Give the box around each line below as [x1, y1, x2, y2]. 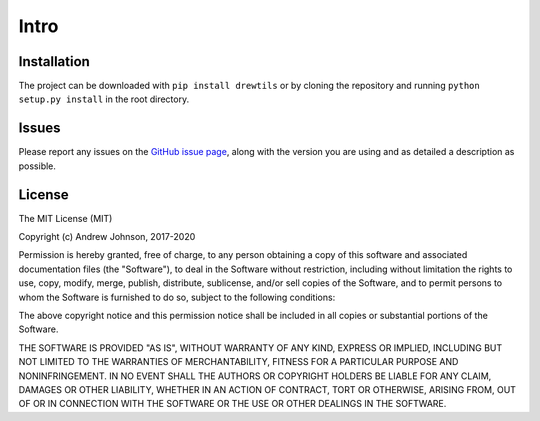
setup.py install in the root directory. [18, 93, 190, 105]
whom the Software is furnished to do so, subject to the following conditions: [18, 291, 336, 303]
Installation [18, 53, 90, 70]
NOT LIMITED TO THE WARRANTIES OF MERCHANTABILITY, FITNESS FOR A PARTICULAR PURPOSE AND [18, 356, 459, 368]
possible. [18, 160, 57, 172]
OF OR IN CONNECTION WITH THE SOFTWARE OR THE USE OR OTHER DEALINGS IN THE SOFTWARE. [18, 398, 447, 410]
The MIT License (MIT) [18, 212, 113, 224]
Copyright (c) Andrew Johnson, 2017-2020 [18, 231, 196, 243]
